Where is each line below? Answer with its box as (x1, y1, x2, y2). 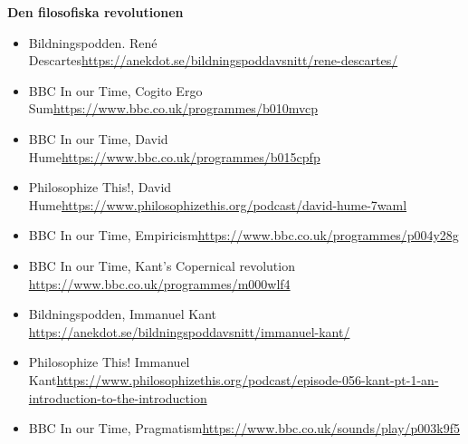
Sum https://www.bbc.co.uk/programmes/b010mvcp (28, 99, 318, 118)
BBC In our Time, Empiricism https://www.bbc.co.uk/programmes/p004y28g (28, 226, 459, 245)
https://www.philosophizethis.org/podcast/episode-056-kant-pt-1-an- (56, 370, 439, 389)
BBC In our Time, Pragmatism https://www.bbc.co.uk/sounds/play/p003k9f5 (28, 419, 461, 438)
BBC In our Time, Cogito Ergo (28, 81, 203, 100)
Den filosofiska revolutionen (7, 3, 184, 21)
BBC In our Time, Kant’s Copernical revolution (28, 256, 295, 275)
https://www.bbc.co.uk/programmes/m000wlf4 (28, 274, 291, 293)
